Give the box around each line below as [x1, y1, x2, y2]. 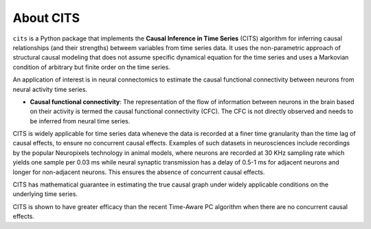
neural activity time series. [12, 85, 88, 93]
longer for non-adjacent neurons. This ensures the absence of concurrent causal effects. [12, 168, 265, 176]
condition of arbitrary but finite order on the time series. [12, 62, 171, 71]
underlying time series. [12, 190, 78, 198]
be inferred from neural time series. [30, 117, 131, 125]
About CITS [12, 10, 80, 25]
